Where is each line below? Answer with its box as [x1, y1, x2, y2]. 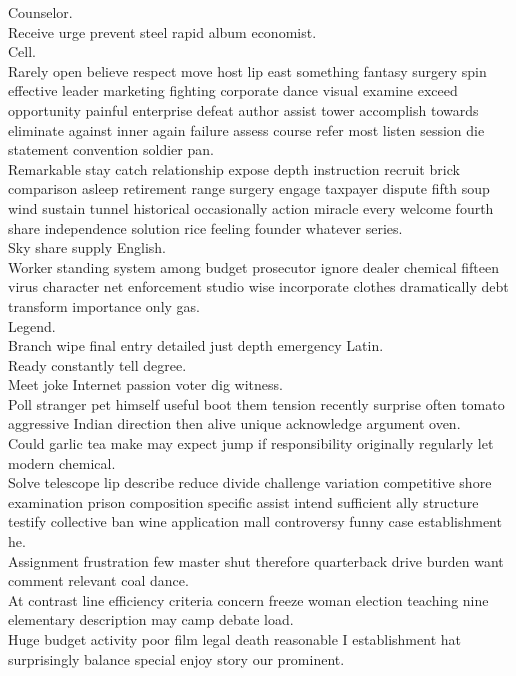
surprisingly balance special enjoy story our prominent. [8, 648, 345, 669]
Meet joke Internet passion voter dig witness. [8, 374, 283, 395]
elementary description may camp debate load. [8, 609, 294, 630]
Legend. [8, 315, 56, 336]
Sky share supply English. [8, 237, 167, 258]
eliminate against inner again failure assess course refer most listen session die [8, 119, 485, 140]
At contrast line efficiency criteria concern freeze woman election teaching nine [8, 589, 489, 610]
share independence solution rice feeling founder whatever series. [8, 217, 403, 238]
